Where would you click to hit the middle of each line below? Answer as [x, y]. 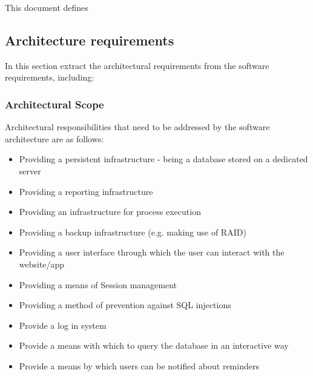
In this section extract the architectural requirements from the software [137, 65]
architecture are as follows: [54, 138]
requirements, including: [50, 77]
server [30, 170]
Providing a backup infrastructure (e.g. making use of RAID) [133, 232]
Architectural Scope [54, 104]
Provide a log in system [63, 325]
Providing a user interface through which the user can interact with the [152, 252]
